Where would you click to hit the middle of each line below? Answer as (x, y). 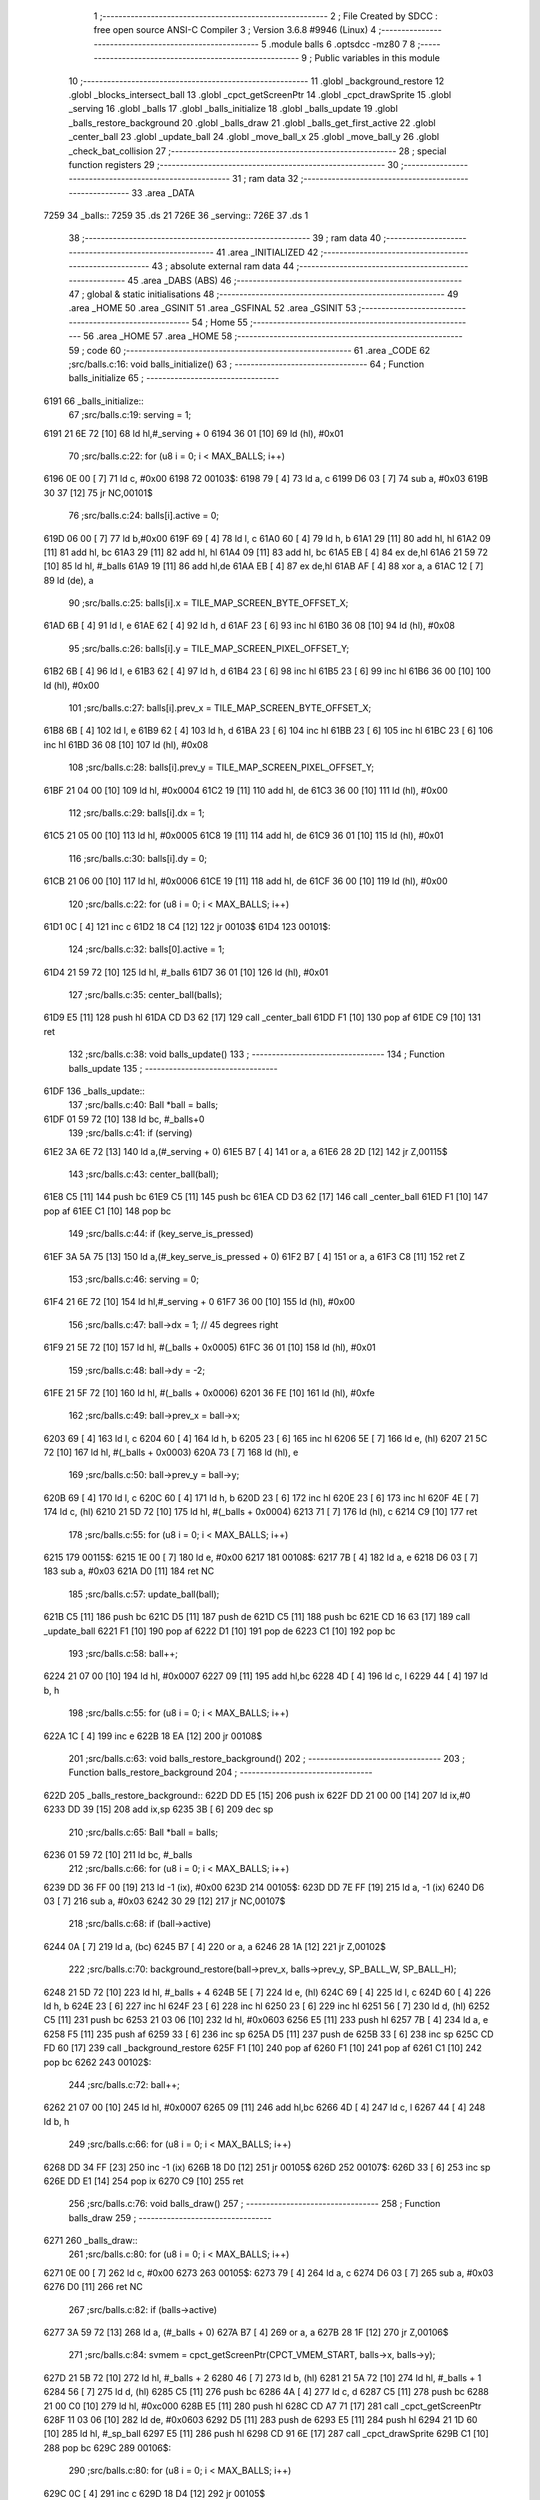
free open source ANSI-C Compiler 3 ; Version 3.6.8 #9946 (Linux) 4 (235, 30)
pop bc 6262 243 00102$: (97, 2062)
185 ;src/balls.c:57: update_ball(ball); (144, 1594)
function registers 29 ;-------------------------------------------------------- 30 (233, 164)
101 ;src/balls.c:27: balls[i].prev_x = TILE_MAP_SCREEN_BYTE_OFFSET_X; (220, 708)
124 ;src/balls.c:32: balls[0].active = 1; (146, 949)
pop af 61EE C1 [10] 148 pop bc (107, 1211)
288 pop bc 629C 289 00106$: (107, 2447)
